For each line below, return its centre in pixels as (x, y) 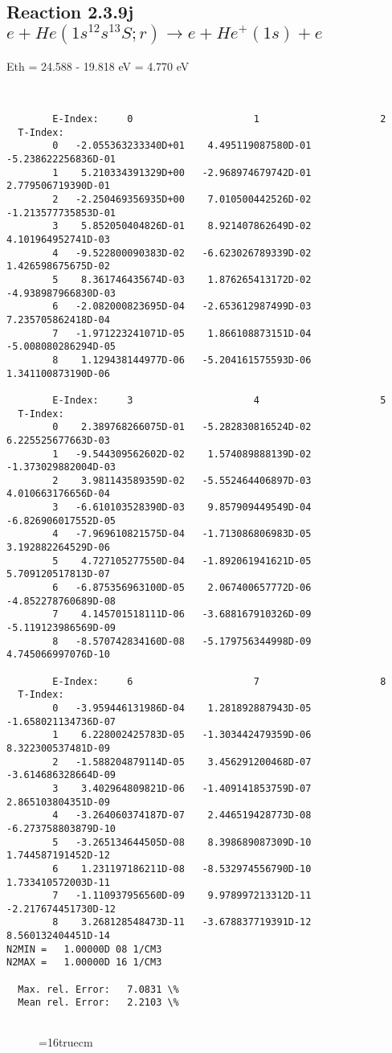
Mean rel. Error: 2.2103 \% (98, 1003)
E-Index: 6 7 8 (219, 681)
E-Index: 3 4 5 (219, 400)
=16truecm (66, 1041)
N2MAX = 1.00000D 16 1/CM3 (84, 963)
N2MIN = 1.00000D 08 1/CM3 (84, 949)
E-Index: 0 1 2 (219, 119)
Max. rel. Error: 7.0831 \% (98, 989)
